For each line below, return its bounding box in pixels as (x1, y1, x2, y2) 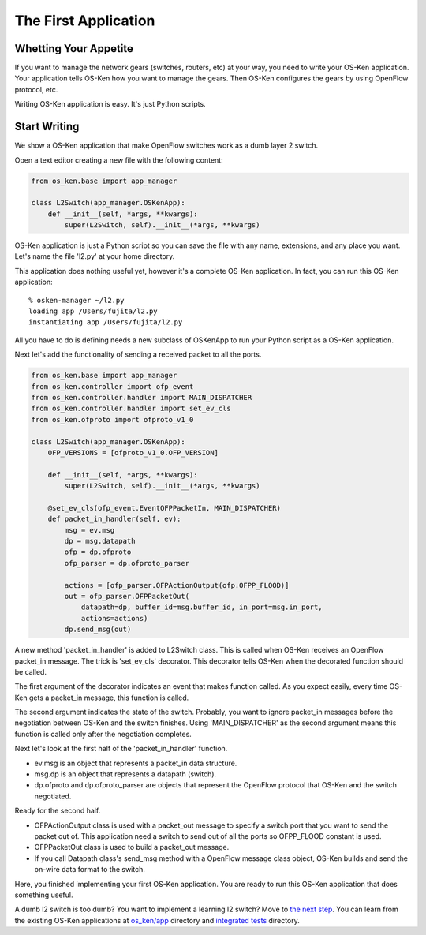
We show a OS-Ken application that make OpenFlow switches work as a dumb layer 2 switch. (14, 140, 319, 150)
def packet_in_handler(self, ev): (47, 514, 181, 524)
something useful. (14, 890, 73, 899)
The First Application (14, 12, 155, 29)
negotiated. (34, 791, 72, 801)
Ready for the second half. (14, 806, 101, 816)
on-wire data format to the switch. (34, 865, 145, 874)
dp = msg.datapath (64, 537, 136, 546)
